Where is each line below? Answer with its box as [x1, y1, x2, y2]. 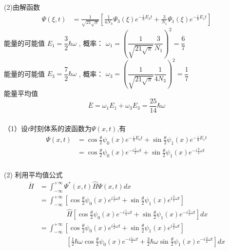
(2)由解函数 [4, 1, 40, 12]
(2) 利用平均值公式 [4, 169, 63, 179]
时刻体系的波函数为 [30, 123, 92, 133]
